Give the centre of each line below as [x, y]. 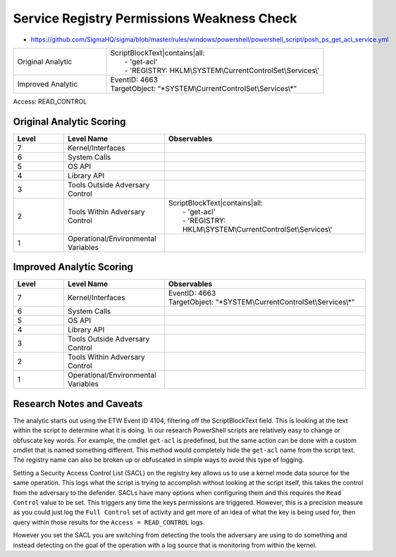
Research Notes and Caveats [78, 404]
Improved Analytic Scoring [73, 267]
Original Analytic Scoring [69, 121]
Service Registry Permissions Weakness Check [155, 18]
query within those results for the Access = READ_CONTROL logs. [109, 522]
